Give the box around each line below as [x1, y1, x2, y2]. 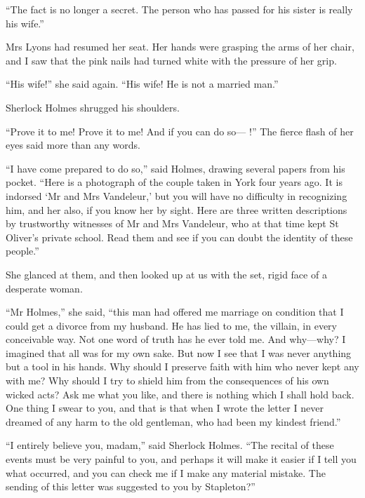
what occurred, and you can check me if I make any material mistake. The [6, 465, 326, 480]
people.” [6, 243, 39, 258]
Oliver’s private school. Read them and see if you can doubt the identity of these [6, 229, 353, 244]
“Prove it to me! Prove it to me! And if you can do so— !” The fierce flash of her [6, 123, 354, 138]
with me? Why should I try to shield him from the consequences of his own [6, 373, 329, 388]
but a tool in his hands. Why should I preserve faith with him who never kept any [6, 359, 359, 374]
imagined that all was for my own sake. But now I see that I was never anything [6, 345, 352, 360]
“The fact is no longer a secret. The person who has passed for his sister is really [6, 2, 353, 16]
